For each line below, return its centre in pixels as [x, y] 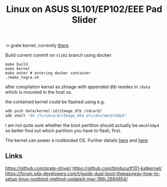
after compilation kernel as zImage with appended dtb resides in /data [78, 87]
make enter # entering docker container [48, 73]
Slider [84, 20]
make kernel [18, 69]
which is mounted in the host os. [39, 92]
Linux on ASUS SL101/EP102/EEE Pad [84, 9]
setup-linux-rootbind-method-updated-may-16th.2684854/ [66, 178]
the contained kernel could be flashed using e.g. [55, 102]
